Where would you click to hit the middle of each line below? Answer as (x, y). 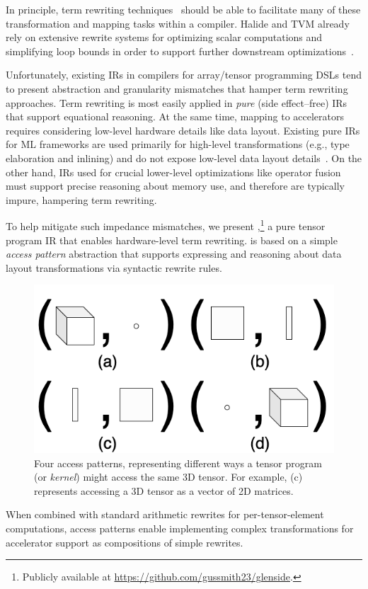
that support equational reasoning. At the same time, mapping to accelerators (175, 116)
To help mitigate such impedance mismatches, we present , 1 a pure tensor (166, 225)
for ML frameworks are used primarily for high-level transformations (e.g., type (178, 144)
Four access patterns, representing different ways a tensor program (178, 463)
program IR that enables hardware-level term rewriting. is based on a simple (172, 240)
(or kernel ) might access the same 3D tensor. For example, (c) (168, 477)
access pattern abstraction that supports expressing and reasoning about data (174, 254)
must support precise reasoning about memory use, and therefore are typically (175, 186)
